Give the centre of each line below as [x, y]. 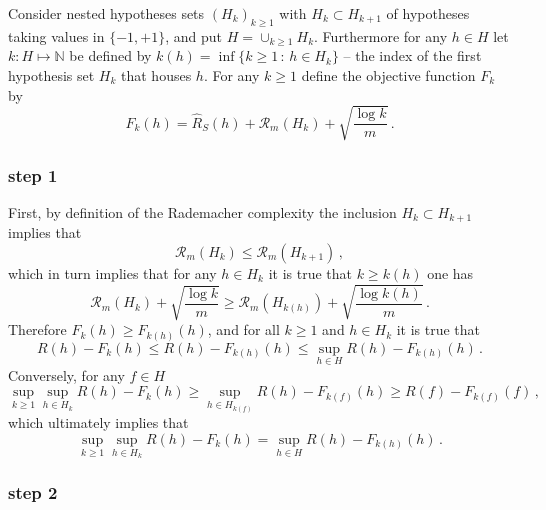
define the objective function [388, 74]
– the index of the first [412, 55]
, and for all [243, 329]
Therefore [37, 329]
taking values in [56, 35]
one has [450, 272]
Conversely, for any [66, 374]
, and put [194, 35]
